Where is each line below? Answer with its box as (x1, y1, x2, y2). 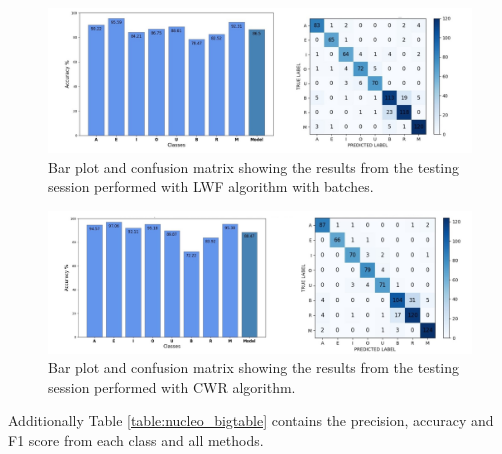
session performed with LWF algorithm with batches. (48, 176, 374, 197)
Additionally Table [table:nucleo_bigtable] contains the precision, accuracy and (8, 410, 494, 431)
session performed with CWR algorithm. (48, 376, 296, 397)
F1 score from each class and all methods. (8, 429, 264, 450)
